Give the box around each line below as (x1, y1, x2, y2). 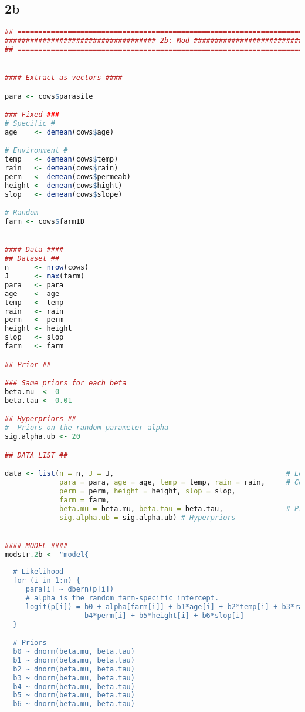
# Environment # (5, 146, 68, 155)
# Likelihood (13, 567, 64, 576)
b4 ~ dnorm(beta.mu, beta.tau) (13, 682, 135, 691)
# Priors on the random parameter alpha (5, 424, 169, 432)
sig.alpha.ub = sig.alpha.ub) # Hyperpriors (59, 513, 236, 522)
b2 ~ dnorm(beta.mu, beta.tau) (13, 664, 135, 673)
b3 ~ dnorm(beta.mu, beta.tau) (13, 673, 135, 682)
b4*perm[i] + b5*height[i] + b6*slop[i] (84, 611, 245, 620)
